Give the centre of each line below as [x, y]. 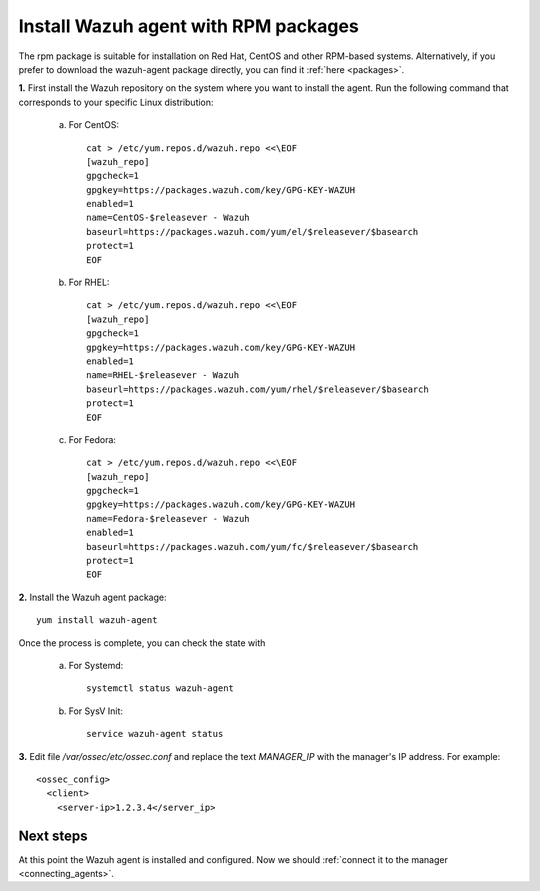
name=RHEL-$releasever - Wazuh [163, 375]
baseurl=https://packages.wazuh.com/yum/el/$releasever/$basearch [252, 231]
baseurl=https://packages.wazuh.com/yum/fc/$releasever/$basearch [252, 546]
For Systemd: [96, 665]
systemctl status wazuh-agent [160, 688]
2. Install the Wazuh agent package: [92, 597]
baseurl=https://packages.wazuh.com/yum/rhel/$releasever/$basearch [257, 389]
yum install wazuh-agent [97, 620]
